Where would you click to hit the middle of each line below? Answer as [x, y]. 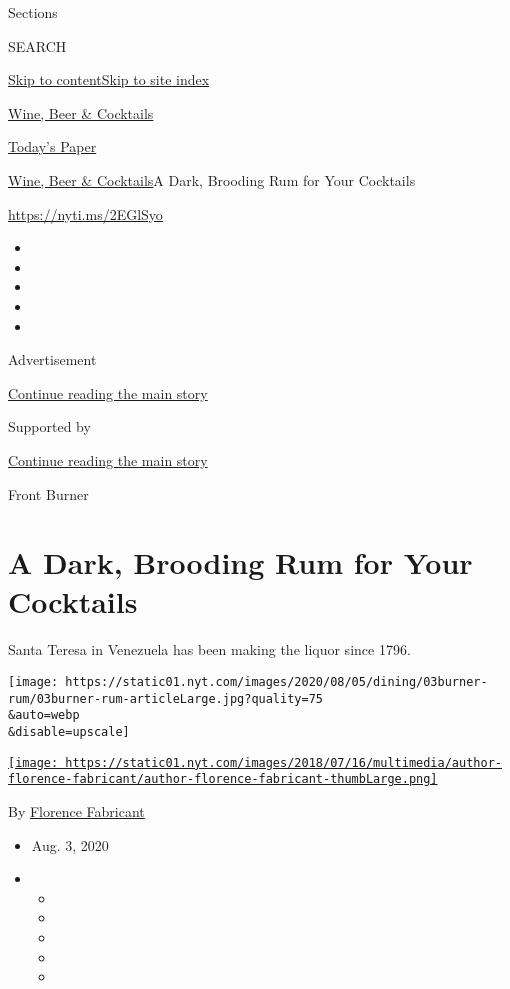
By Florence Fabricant [76, 810]
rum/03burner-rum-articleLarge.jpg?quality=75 [165, 698]
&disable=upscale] [69, 731]
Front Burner [48, 493]
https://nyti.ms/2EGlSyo [85, 213]
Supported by [49, 426]
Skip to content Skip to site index [109, 79]
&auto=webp [44, 715]
